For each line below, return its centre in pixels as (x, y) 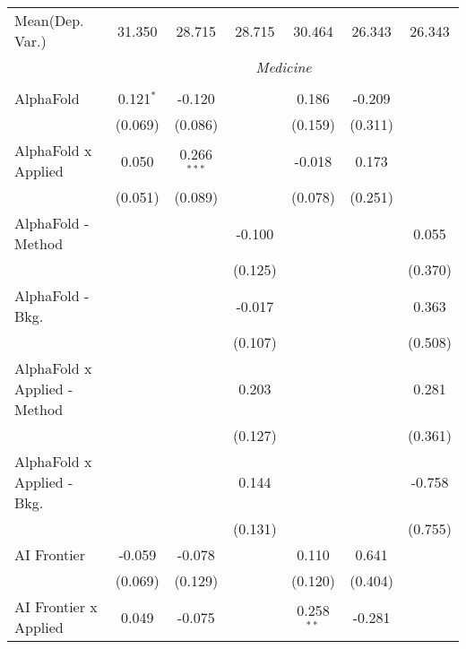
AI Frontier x (56, 606)
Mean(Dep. (49, 20)
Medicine (284, 67)
